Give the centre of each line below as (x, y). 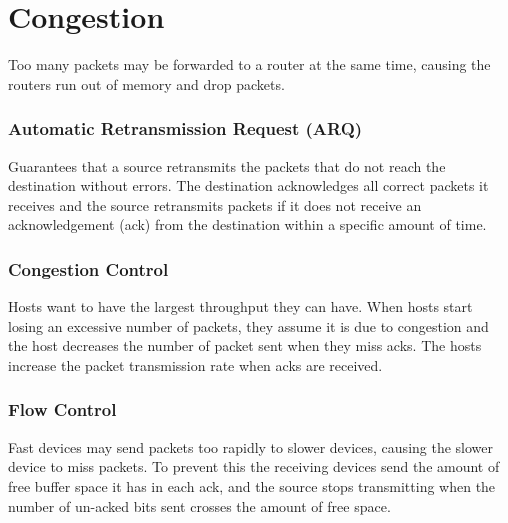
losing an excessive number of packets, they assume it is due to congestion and (248, 325)
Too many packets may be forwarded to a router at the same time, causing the (249, 64)
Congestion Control (88, 268)
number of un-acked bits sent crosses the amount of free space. (199, 505)
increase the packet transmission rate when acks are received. (195, 364)
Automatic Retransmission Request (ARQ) (185, 128)
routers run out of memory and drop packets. (146, 83)
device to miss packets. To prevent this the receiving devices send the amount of (254, 466)
